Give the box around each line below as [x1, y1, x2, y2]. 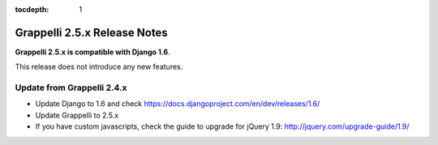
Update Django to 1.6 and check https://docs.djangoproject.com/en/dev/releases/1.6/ [35, 99, 320, 109]
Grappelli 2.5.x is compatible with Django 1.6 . [15, 47, 170, 57]
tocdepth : [15, 5, 49, 14]
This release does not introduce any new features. [15, 62, 183, 72]
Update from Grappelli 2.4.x [15, 82, 127, 93]
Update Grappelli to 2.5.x [35, 110, 119, 120]
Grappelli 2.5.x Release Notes [15, 25, 168, 40]
